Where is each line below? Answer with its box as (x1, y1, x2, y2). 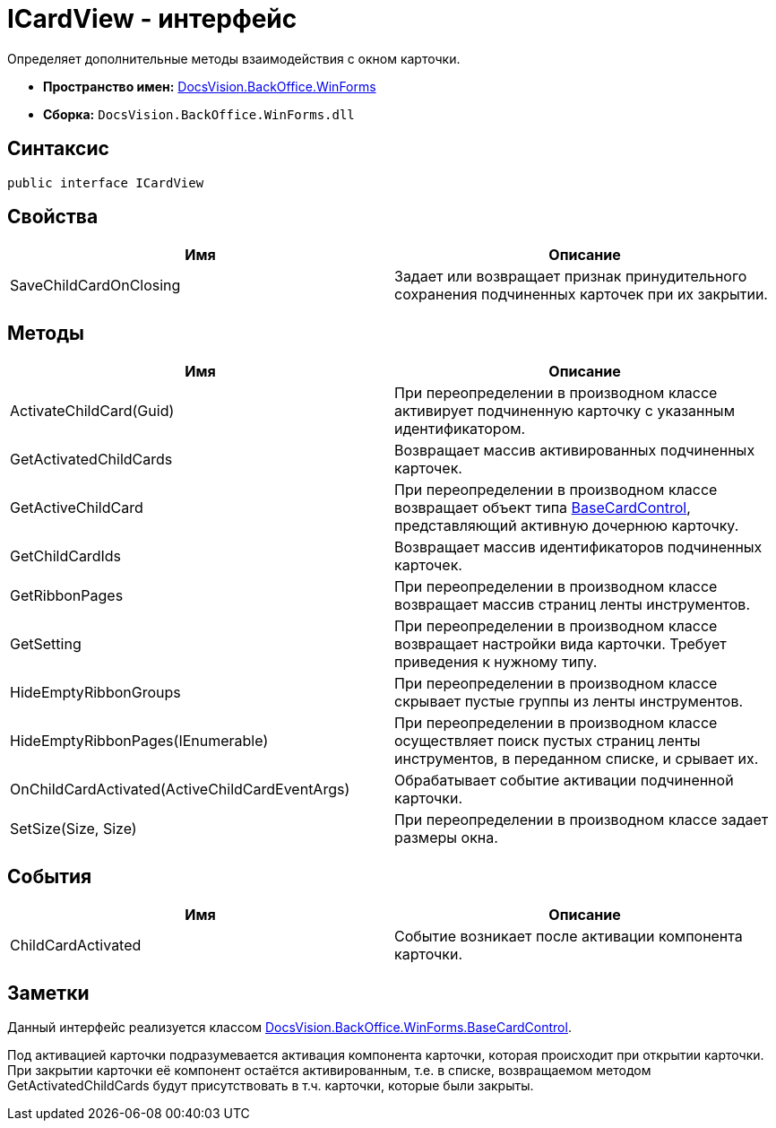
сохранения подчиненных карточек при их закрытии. (394, 285, 768, 304)
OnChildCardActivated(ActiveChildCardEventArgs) (10, 780, 350, 799)
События (7, 864, 92, 888)
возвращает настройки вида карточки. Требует (394, 635, 727, 654)
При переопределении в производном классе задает (394, 811, 769, 829)
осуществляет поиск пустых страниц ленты (394, 732, 701, 751)
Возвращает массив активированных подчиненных (394, 441, 755, 460)
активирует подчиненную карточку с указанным (394, 402, 735, 421)
